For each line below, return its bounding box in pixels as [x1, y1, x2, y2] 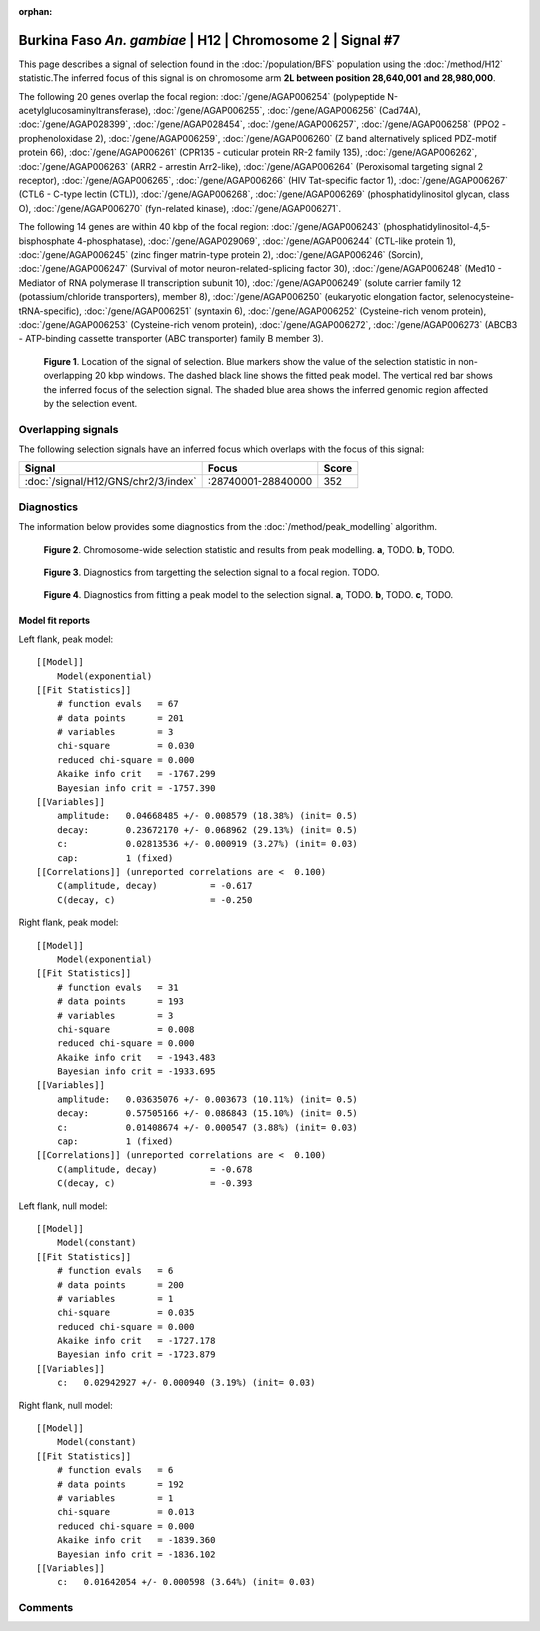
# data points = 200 [56, 1279, 185, 1290]
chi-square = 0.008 [56, 1023, 195, 1035]
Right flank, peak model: [18, 916, 119, 929]
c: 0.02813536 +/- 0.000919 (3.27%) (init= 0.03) [56, 838, 359, 850]
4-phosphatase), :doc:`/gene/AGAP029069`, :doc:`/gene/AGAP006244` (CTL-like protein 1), [76, 235, 457, 247]
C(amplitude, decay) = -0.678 [56, 1163, 253, 1175]
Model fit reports [18, 615, 90, 627]
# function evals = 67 [56, 698, 179, 710]
